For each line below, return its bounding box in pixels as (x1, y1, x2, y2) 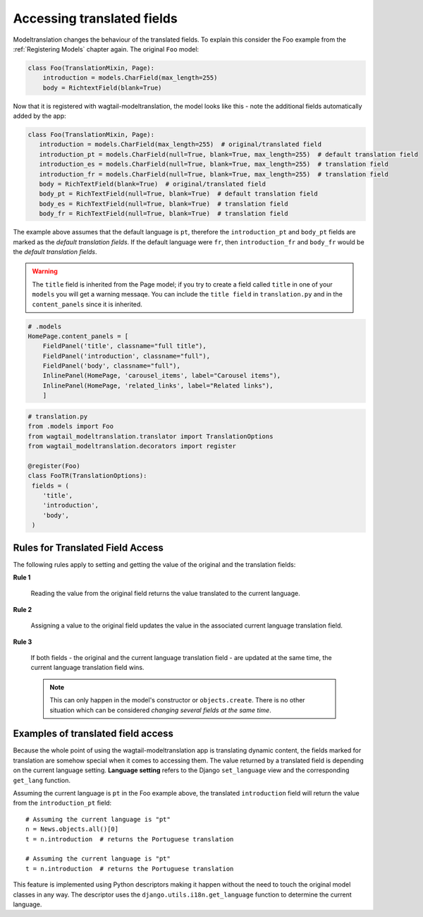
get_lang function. (13, 776, 70, 784)
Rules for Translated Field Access (13, 541, 164, 553)
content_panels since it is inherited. (32, 300, 142, 308)
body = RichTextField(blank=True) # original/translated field (39, 180, 266, 188)
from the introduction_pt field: (13, 798, 112, 808)
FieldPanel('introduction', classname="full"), (42, 352, 211, 360)
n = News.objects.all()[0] (25, 825, 119, 833)
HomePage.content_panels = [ (27, 332, 129, 340)
